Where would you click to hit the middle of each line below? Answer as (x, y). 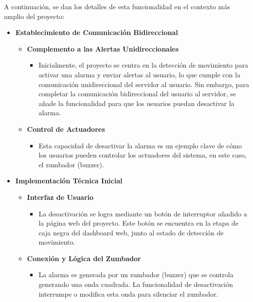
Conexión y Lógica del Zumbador (84, 258)
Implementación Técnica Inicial (69, 181)
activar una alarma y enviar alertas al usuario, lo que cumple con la (139, 74)
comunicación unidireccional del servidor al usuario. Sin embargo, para (144, 84)
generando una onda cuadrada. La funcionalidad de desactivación (136, 284)
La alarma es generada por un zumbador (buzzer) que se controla (136, 275)
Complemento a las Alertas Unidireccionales (103, 48)
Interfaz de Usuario (60, 197)
